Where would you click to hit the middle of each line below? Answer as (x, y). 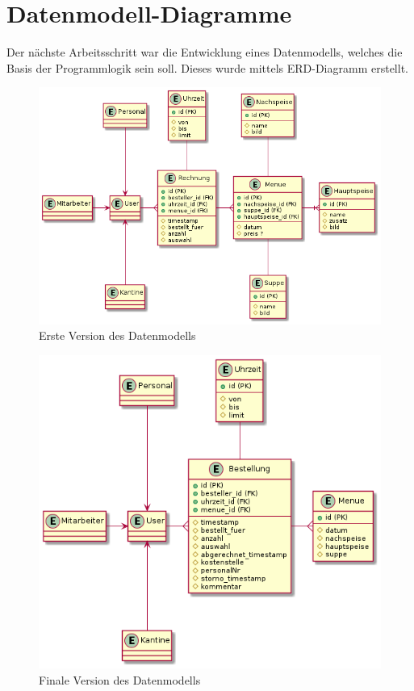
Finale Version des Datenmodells (120, 680)
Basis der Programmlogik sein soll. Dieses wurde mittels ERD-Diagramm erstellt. (207, 67)
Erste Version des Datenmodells (117, 335)
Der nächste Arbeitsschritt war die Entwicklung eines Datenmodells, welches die (205, 52)
